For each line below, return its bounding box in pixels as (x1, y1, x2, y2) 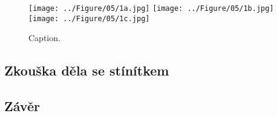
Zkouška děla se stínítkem (4, 61, 169, 80)
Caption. (28, 31, 60, 44)
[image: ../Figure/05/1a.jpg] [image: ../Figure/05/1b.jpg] (28, 4, 274, 13)
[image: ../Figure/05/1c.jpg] (28, 14, 150, 23)
